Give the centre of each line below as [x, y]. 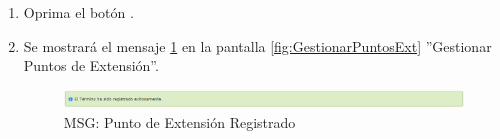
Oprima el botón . [78, 12]
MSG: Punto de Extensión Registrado [179, 121]
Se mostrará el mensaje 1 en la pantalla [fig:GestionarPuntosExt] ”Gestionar [257, 45]
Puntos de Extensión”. [91, 65]
